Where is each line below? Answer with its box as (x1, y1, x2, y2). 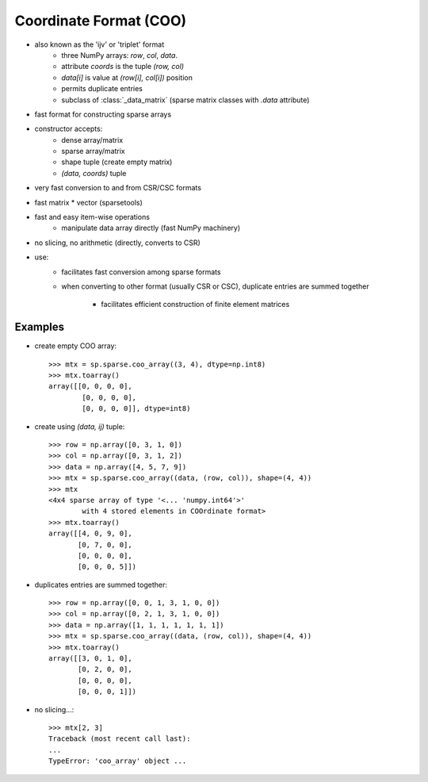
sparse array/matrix (61, 147, 126, 156)
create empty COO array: (34, 341, 117, 351)
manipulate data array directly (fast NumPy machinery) (61, 223, 241, 233)
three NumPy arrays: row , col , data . (61, 50, 178, 59)
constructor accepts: (34, 124, 103, 134)
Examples (14, 320, 65, 334)
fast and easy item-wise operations (34, 213, 151, 222)
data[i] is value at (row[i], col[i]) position (61, 72, 193, 82)
